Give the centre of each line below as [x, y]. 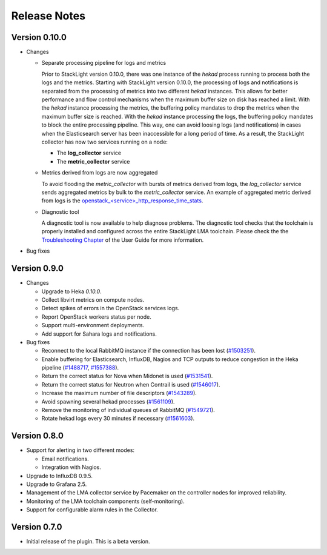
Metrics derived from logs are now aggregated [100, 173]
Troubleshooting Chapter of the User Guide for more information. [123, 240]
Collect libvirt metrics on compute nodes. [93, 299]
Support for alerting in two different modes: [81, 450]
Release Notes [48, 16]
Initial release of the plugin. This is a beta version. [88, 541]
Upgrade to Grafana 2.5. [57, 484]
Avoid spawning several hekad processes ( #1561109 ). [108, 401]
